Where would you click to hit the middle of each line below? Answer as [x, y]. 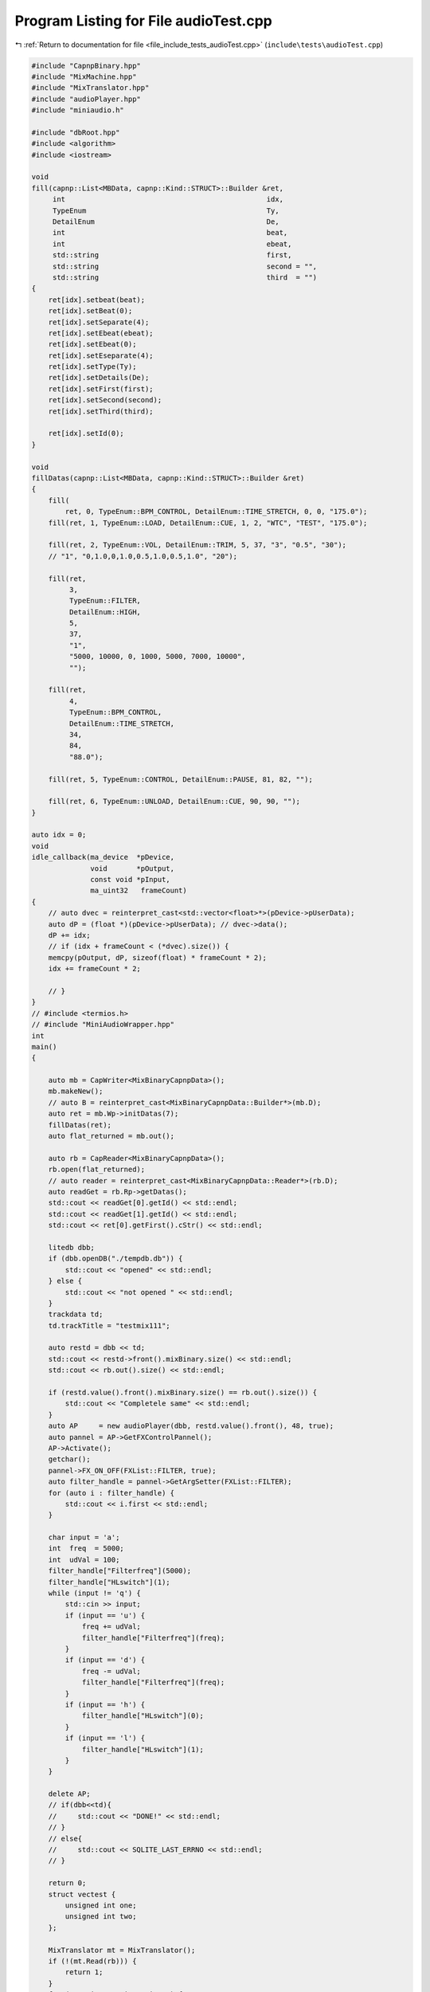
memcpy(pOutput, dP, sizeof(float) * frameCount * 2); [157, 957]
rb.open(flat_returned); [97, 1170]
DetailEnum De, [166, 222]
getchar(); [69, 1459]
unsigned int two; [101, 1917]
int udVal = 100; [84, 1559]
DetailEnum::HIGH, [105, 612]
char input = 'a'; [84, 1537]
